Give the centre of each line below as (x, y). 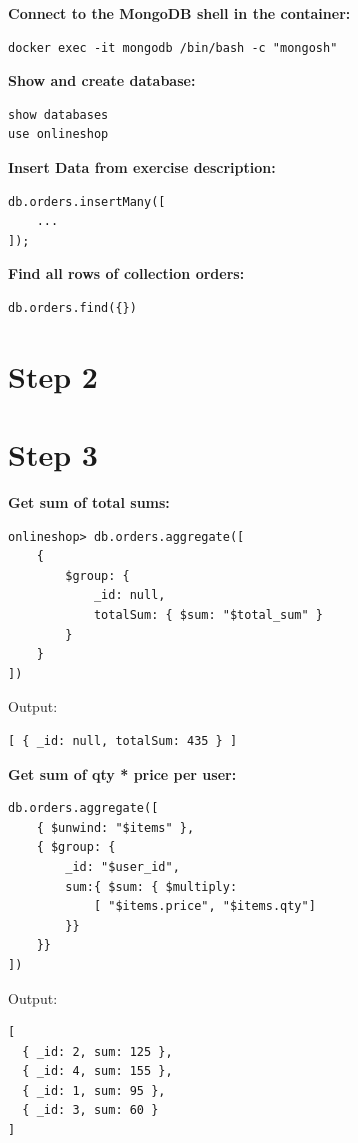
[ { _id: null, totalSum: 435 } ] (123, 740)
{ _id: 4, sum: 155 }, (97, 1071)
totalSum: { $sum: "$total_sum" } (208, 615)
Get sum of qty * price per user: (122, 773)
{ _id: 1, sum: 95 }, (94, 1090)
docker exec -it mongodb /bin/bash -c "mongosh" (173, 47)
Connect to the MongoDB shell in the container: (179, 13)
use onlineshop (58, 134)
